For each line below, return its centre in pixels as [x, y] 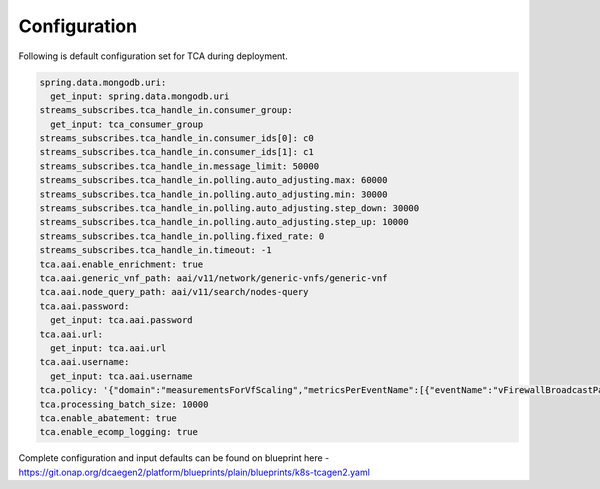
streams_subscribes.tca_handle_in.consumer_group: [166, 110]
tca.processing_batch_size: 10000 [124, 404]
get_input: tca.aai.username [122, 376]
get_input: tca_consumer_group [127, 124]
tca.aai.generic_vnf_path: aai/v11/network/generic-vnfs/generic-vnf [213, 278]
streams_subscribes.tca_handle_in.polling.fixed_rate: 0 [182, 236]
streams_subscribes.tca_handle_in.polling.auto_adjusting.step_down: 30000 [229, 208]
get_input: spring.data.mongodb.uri [140, 96]
